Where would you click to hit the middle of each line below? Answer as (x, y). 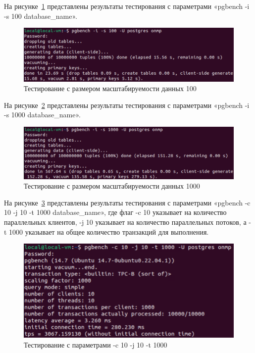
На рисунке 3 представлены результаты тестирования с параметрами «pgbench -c (127, 202)
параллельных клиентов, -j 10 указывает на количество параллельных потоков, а (125, 222)
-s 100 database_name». (41, 16)
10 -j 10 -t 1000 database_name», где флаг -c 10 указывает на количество (115, 212)
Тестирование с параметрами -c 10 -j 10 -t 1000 (96, 345)
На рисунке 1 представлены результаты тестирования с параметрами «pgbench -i (127, 6)
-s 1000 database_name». (42, 115)
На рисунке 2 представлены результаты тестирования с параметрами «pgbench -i (127, 105)
